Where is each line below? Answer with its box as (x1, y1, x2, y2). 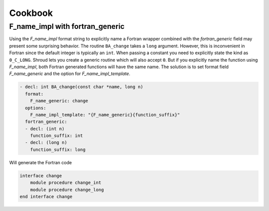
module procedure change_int (30, 180, 102, 186)
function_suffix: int (30, 133, 83, 139)
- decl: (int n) (25, 126, 65, 131)
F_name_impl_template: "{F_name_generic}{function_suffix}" (30, 112, 180, 117)
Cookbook (9, 7, 53, 18)
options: (25, 105, 46, 110)
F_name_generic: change (30, 98, 88, 104)
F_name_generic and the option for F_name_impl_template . (9, 71, 131, 77)
